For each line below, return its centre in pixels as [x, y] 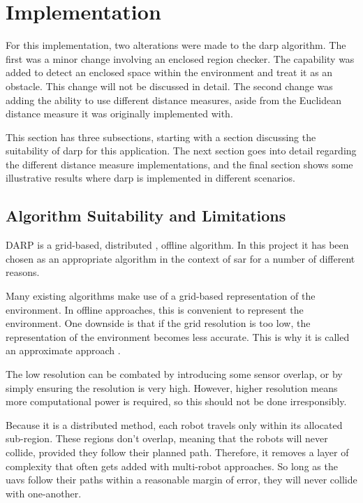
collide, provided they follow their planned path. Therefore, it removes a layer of [177, 452]
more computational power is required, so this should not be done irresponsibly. [176, 401]
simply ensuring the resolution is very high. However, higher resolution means [172, 387]
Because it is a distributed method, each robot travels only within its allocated [174, 424]
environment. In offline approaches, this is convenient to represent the [155, 309]
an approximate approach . [63, 350]
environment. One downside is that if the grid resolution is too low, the [158, 323]
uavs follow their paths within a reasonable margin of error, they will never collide [181, 480]
